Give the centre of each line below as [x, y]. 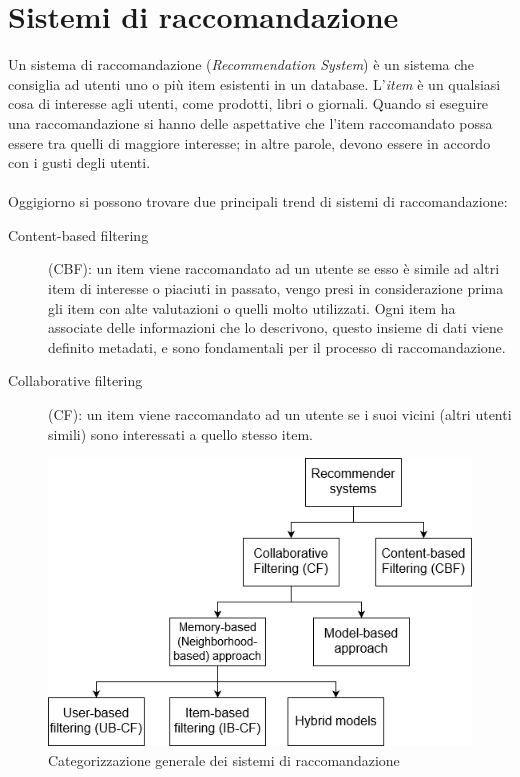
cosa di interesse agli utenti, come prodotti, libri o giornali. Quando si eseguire [248, 103]
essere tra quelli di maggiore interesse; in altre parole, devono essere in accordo [249, 142]
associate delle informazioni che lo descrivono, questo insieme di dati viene [276, 327]
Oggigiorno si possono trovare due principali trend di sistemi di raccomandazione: [258, 201]
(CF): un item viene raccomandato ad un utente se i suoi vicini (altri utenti [280, 414]
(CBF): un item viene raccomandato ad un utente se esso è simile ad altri [274, 268]
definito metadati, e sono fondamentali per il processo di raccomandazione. [277, 346]
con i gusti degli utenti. [79, 162]
